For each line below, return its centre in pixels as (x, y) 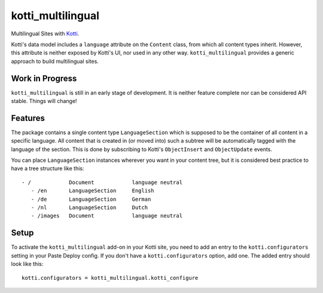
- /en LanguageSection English (93, 191)
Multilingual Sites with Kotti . (45, 34)
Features (28, 118)
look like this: (27, 264)
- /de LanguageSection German (91, 199)
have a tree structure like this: (48, 168)
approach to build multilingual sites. (55, 61)
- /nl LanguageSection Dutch (89, 208)
